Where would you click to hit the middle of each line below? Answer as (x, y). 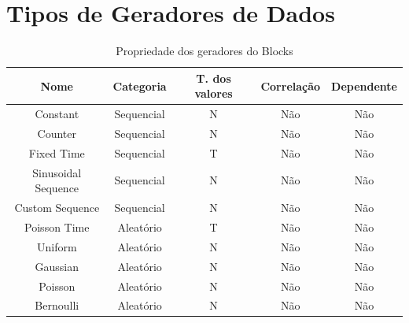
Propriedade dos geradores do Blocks (204, 51)
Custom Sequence (57, 208)
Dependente (364, 85)
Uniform (57, 246)
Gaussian (57, 266)
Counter (57, 133)
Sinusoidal (57, 172)
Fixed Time (57, 152)
